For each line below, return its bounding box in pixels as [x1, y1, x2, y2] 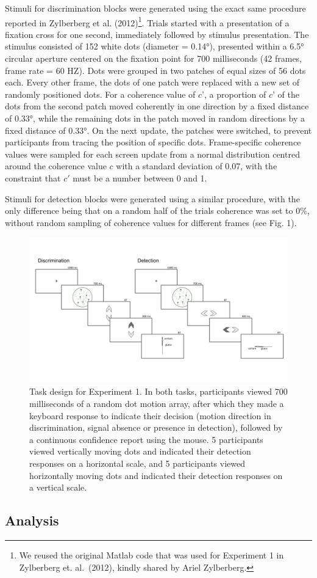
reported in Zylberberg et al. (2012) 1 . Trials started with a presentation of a [5, 14, 290, 29]
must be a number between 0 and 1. [73, 171, 207, 184]
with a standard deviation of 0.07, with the [116, 159, 277, 172]
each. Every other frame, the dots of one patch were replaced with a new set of [5, 76, 300, 89]
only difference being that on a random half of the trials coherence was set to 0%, [5, 204, 310, 217]
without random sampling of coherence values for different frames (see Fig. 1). [5, 216, 297, 229]
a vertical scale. [29, 481, 87, 494]
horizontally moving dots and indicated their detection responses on [29, 469, 283, 481]
